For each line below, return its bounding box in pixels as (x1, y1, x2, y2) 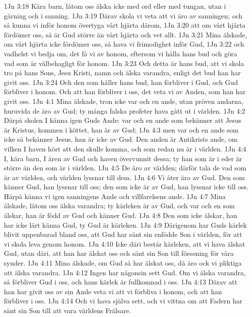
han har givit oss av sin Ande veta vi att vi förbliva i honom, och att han (4, 286, 222, 296)
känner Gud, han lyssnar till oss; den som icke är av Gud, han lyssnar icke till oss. (4, 182, 249, 192)
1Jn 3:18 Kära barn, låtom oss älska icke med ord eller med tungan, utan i (4, 1, 226, 11)
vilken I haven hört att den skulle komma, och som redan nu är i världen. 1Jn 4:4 (4, 143, 247, 153)
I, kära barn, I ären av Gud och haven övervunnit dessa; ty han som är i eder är (4, 153, 242, 163)
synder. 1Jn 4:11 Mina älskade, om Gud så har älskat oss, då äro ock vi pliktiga (4, 258, 242, 268)
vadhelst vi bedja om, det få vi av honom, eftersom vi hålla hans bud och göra (4, 48, 237, 58)
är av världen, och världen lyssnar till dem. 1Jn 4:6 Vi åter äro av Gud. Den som (4, 172, 245, 182)
